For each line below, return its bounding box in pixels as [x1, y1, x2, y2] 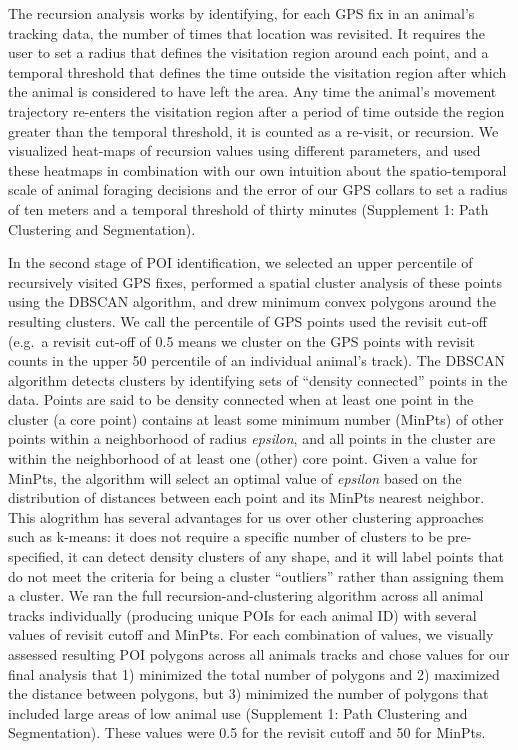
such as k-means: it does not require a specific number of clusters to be [8, 526, 443, 547]
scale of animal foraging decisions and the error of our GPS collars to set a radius [8, 179, 508, 200]
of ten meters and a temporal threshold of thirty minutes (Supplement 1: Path [8, 198, 489, 219]
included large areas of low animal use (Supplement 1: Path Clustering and [8, 702, 468, 723]
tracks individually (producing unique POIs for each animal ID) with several [8, 604, 477, 625]
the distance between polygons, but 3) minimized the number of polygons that [8, 683, 489, 704]
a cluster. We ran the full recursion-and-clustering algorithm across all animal [8, 585, 484, 606]
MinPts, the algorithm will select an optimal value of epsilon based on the [8, 467, 462, 488]
